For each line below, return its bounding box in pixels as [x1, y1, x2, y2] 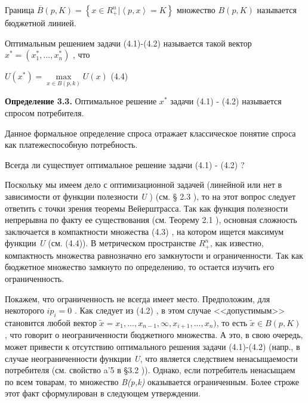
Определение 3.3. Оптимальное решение [5, 95, 157, 107]
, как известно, [210, 237, 264, 249]
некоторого [5, 304, 44, 317]
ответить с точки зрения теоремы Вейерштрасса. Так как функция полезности [5, 201, 288, 214]
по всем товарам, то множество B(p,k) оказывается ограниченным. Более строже [5, 375, 300, 387]
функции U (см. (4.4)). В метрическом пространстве [5, 237, 196, 249]
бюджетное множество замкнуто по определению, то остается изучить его [5, 261, 275, 273]
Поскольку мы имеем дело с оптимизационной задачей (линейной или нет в [5, 178, 282, 191]
